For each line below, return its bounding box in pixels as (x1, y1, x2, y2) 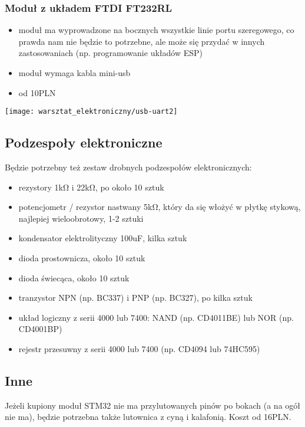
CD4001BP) (18, 323, 62, 335)
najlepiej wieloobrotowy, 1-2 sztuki (18, 212, 144, 224)
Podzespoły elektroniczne (5, 133, 163, 152)
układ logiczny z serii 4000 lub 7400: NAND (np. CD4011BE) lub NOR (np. (18, 311, 294, 323)
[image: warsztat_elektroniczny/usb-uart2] (5, 107, 178, 116)
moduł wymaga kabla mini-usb (18, 67, 131, 78)
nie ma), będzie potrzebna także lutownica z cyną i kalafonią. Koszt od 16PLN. (5, 410, 291, 423)
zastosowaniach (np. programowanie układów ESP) (18, 47, 203, 59)
